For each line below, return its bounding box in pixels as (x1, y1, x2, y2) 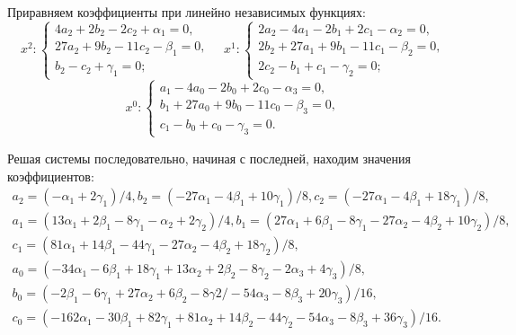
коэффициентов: (7, 166, 94, 185)
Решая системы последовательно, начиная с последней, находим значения (7, 148, 411, 167)
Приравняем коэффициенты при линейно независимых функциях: (7, 3, 366, 21)
